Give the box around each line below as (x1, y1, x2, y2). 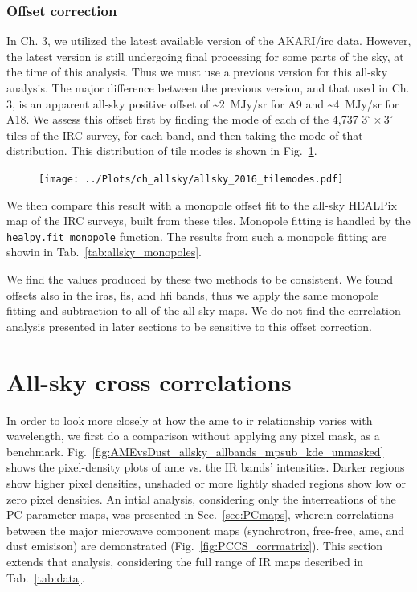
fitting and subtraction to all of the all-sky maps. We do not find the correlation (6, 302, 401, 319)
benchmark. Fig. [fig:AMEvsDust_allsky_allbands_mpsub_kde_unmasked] (6, 443, 384, 459)
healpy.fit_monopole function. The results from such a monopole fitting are (6, 227, 387, 244)
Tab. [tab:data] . (6, 569, 85, 586)
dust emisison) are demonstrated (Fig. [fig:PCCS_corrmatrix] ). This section (6, 537, 383, 554)
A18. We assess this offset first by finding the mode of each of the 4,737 (6, 111, 358, 128)
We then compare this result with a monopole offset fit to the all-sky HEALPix (6, 196, 397, 213)
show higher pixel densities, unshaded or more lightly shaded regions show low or (6, 474, 406, 491)
